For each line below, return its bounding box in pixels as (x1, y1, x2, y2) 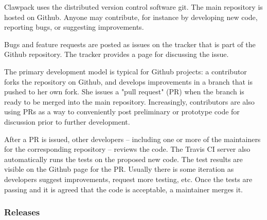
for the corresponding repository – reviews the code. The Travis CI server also (4, 144, 251, 154)
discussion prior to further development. (4, 116, 130, 127)
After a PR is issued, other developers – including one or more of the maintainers (4, 133, 261, 144)
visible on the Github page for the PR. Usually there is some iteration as (4, 164, 234, 174)
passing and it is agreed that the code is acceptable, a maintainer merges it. (4, 184, 243, 194)
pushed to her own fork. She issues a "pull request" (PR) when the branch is (4, 86, 244, 97)
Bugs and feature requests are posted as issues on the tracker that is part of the (4, 38, 256, 49)
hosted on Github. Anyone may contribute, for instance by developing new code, (4, 11, 258, 22)
